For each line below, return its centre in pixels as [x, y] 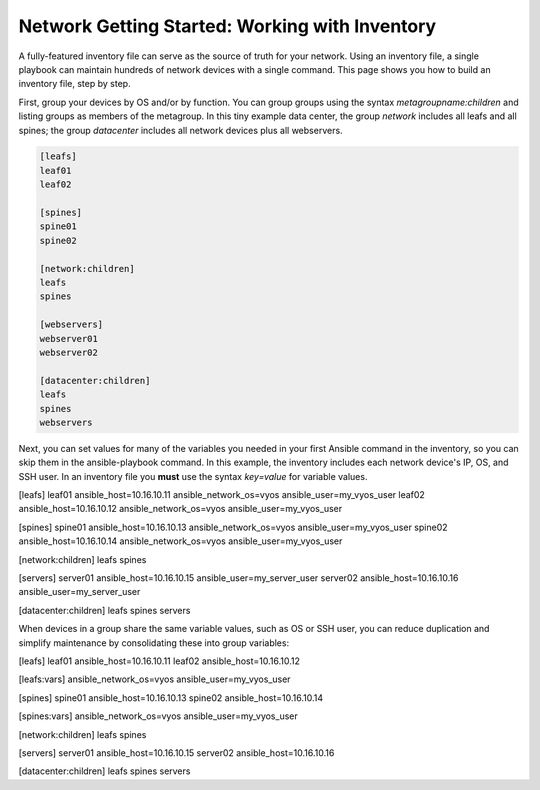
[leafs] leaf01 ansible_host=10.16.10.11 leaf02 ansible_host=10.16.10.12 [159, 661]
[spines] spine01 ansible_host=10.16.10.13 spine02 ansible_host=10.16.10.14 [171, 697]
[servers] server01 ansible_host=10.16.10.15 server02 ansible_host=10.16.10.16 [176, 752]
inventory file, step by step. [74, 84]
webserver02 [69, 352]
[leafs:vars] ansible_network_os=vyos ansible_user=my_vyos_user [154, 679]
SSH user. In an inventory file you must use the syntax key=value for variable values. [193, 476]
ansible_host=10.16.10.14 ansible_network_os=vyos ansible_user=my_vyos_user [180, 541]
